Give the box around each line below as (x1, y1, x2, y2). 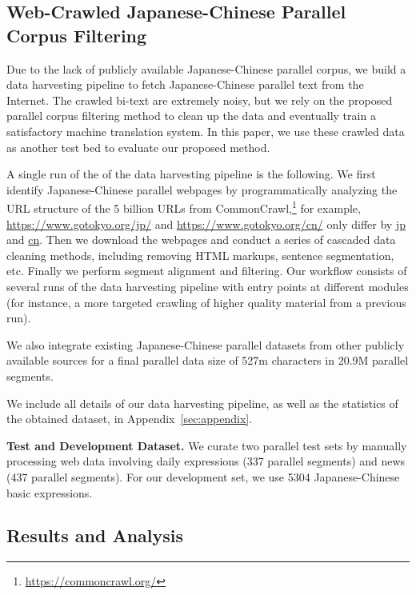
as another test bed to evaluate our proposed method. (6, 138, 270, 155)
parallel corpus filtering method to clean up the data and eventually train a (6, 107, 376, 124)
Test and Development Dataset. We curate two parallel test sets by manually (6, 437, 407, 453)
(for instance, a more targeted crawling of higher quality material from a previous (6, 294, 406, 310)
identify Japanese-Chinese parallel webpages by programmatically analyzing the (6, 181, 398, 198)
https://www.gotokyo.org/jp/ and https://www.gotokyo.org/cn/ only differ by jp (6, 215, 406, 232)
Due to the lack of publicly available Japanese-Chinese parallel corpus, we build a (6, 60, 406, 77)
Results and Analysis (6, 523, 184, 548)
